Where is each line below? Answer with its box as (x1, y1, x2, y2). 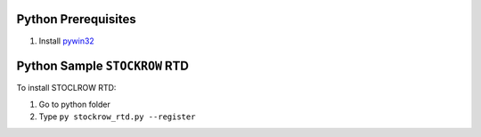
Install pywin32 (38, 36, 95, 46)
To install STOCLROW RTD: (16, 83, 117, 93)
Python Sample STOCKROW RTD (16, 59, 189, 74)
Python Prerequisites (16, 12, 137, 27)
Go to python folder (38, 99, 110, 109)
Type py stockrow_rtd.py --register (38, 111, 196, 122)
